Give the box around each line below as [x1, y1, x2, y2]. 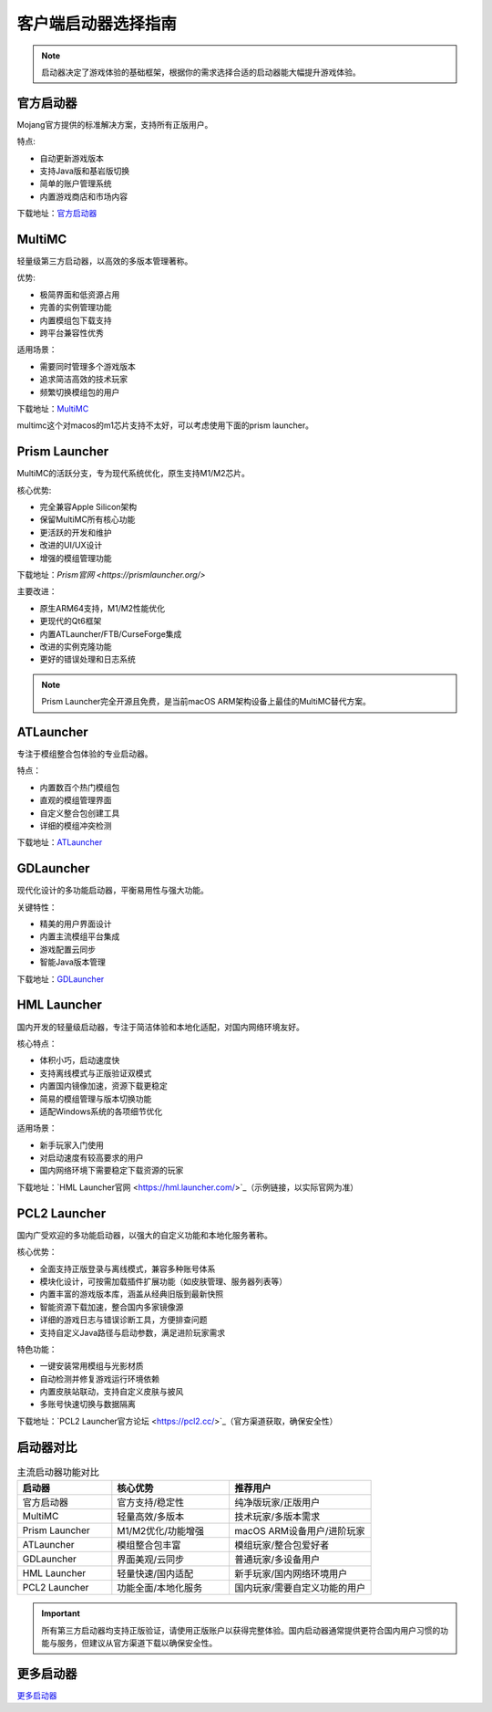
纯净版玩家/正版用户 [234, 1497, 321, 1509]
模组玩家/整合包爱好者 [234, 1539, 330, 1551]
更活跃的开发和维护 [39, 527, 112, 538]
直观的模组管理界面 [39, 795, 112, 806]
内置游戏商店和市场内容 [39, 191, 128, 202]
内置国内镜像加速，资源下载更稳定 [39, 1080, 168, 1091]
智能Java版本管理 [39, 956, 107, 967]
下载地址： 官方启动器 [16, 208, 97, 219]
